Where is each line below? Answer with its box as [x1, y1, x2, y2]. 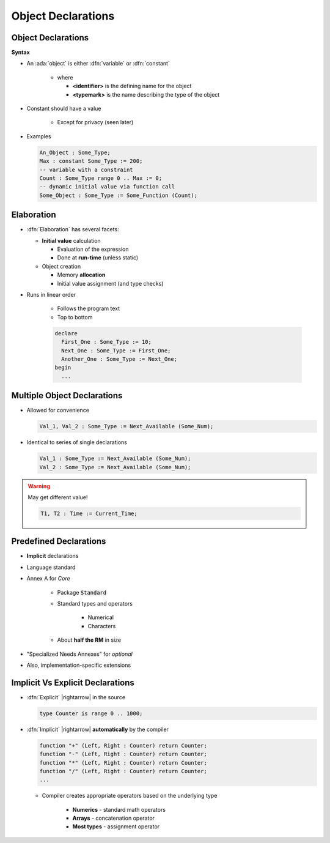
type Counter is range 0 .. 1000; [39, 710, 143, 717]
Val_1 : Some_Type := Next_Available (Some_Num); [39, 455, 191, 462]
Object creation [42, 262, 81, 270]
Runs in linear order [26, 291, 76, 298]
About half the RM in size [57, 636, 122, 644]
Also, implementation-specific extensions [26, 661, 131, 669]
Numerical [87, 614, 114, 621]
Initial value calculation [42, 237, 101, 244]
